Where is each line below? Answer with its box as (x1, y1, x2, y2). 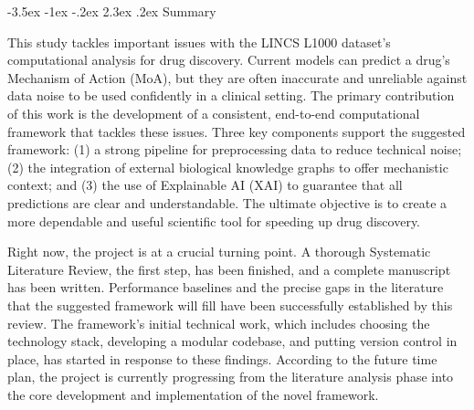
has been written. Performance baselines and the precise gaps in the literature (7, 278, 444, 297)
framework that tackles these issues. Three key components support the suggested (7, 121, 466, 141)
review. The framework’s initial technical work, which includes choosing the (7, 313, 430, 332)
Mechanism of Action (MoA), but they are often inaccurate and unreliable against (7, 68, 468, 87)
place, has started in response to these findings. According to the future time (7, 349, 437, 368)
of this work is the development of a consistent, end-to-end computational (7, 103, 420, 122)
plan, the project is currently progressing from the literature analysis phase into (7, 367, 454, 386)
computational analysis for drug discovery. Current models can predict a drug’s (7, 50, 450, 69)
